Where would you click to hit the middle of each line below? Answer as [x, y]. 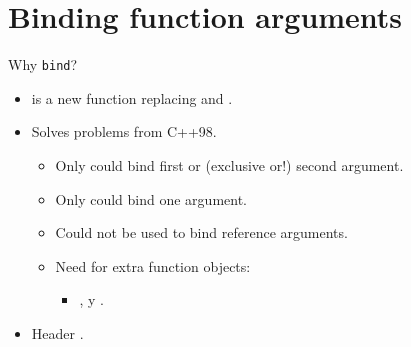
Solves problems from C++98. [124, 131]
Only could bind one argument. [151, 198]
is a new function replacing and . [132, 97]
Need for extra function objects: [153, 265]
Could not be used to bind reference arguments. [201, 232]
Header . [57, 332]
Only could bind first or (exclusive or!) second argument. [229, 164]
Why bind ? [43, 64]
